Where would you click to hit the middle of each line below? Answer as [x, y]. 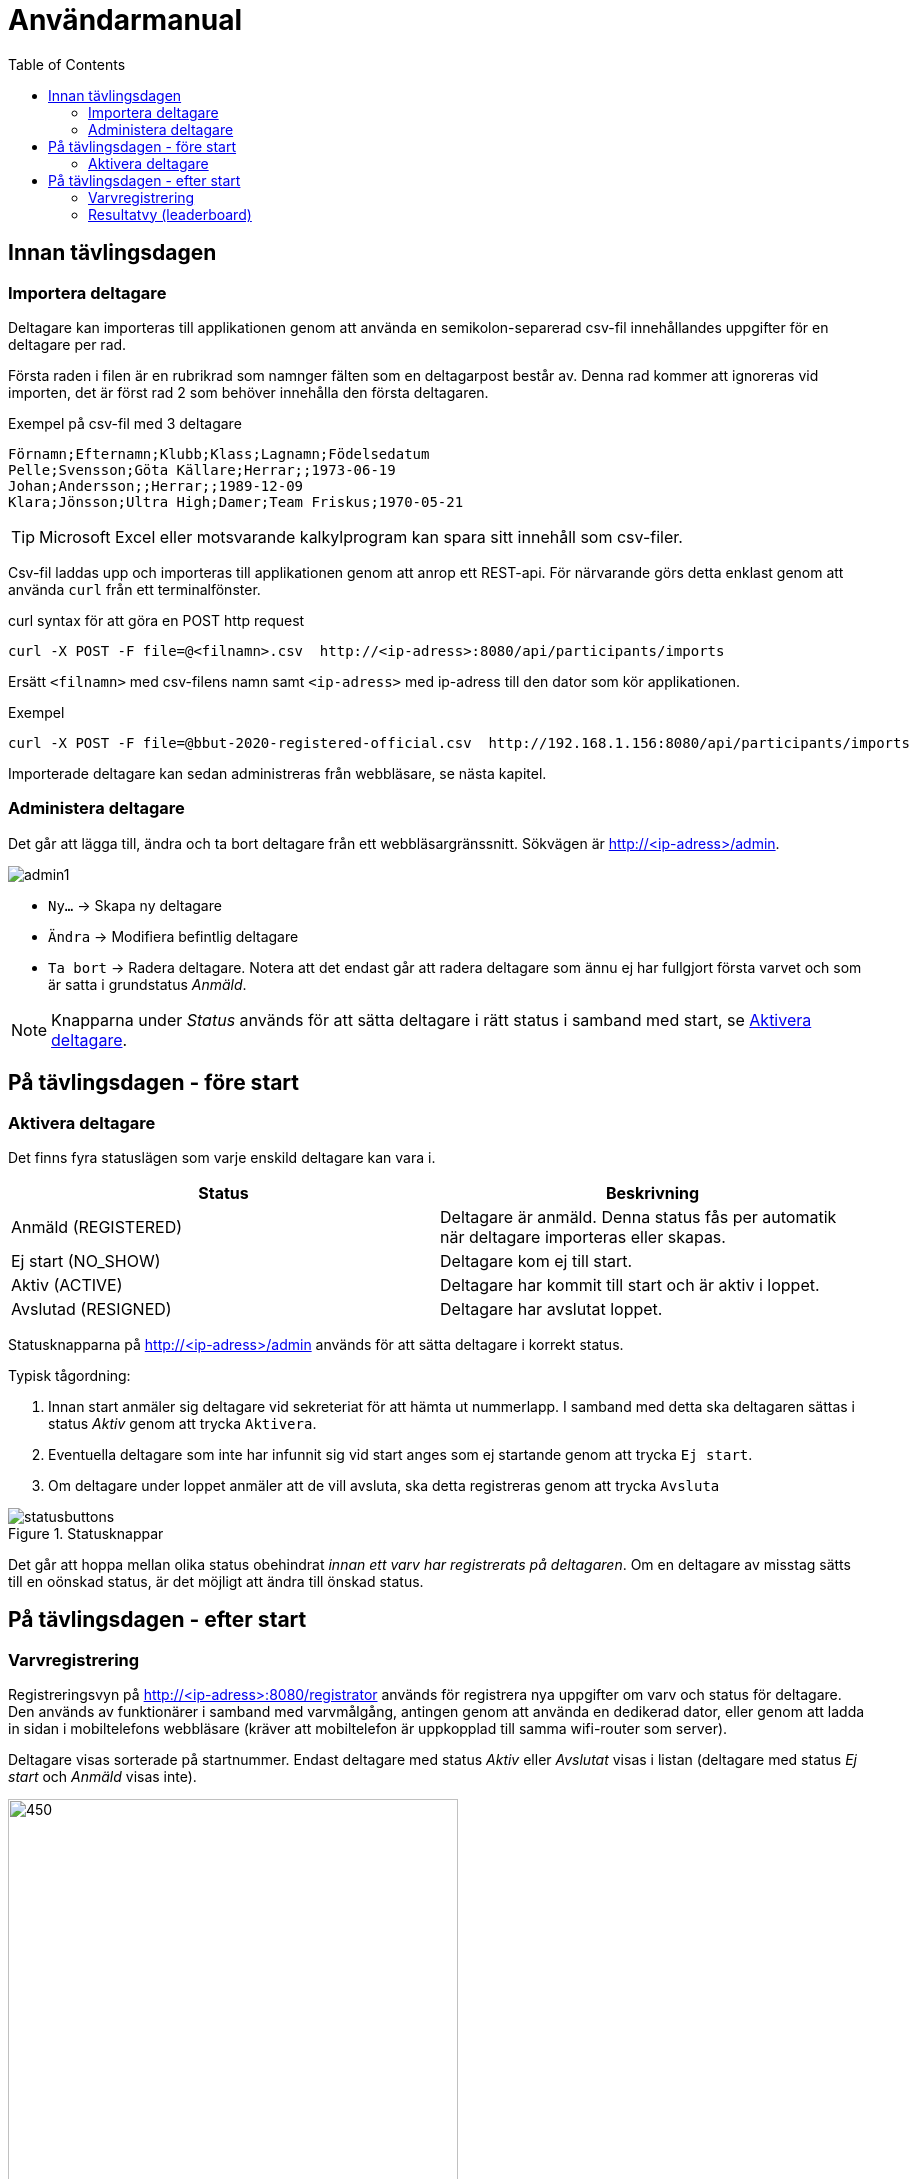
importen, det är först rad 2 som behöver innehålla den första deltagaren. [248, 392]
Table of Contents [67, 64]
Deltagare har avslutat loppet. [551, 1308]
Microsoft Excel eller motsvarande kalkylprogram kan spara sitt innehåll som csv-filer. [361, 536]
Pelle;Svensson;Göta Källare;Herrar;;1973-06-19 [202, 469]
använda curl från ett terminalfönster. [134, 589]
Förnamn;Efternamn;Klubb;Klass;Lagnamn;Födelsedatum [219, 453]
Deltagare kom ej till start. [536, 1260]
